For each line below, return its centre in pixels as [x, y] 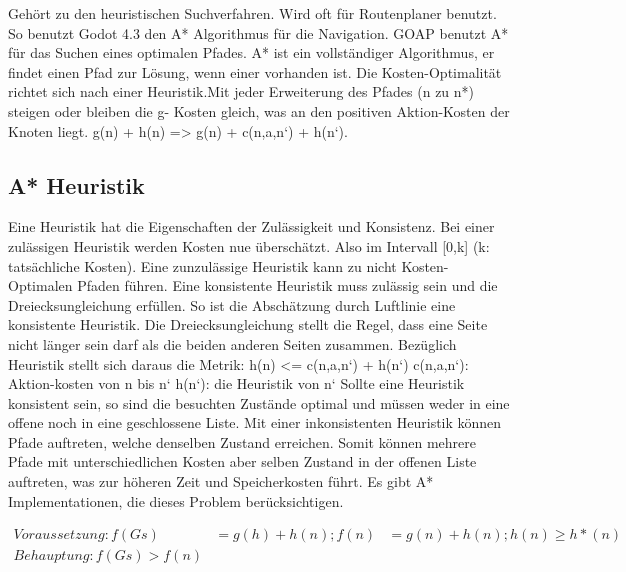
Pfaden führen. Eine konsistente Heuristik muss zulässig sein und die [287, 285]
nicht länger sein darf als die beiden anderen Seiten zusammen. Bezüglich [232, 343]
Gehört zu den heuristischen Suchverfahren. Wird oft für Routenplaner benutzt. [252, 13]
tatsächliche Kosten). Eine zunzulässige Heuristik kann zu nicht [202, 265]
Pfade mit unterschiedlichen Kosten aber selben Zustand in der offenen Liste [242, 461]
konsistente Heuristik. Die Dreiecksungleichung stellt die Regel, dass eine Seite [248, 324]
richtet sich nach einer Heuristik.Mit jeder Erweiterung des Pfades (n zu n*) [241, 91]
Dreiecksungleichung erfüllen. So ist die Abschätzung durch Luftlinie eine [232, 304]
